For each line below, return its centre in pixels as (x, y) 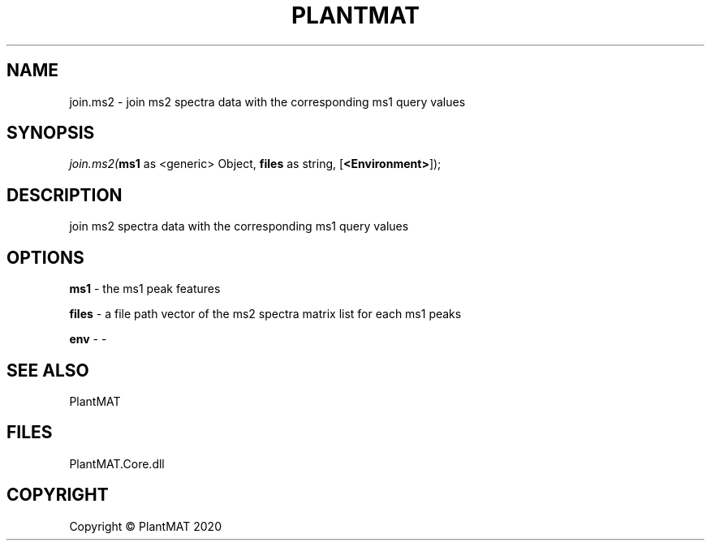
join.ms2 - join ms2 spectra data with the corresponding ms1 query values (267, 101)
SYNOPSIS (51, 133)
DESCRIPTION (65, 195)
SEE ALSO (48, 370)
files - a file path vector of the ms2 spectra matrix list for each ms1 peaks (265, 314)
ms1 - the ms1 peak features (145, 289)
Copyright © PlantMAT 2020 (145, 526)
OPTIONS (45, 257)
